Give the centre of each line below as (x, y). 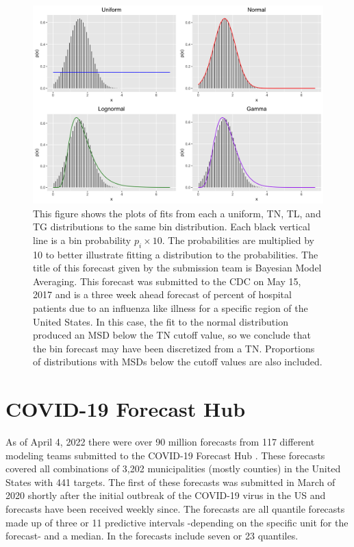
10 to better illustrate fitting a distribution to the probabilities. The (176, 254)
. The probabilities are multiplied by (238, 240)
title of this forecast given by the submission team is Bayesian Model (177, 268)
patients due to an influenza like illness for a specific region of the (170, 307)
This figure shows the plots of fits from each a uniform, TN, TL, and (177, 213)
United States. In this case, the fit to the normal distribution (161, 321)
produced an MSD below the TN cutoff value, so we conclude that (172, 335)
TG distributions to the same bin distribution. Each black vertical (172, 227)
